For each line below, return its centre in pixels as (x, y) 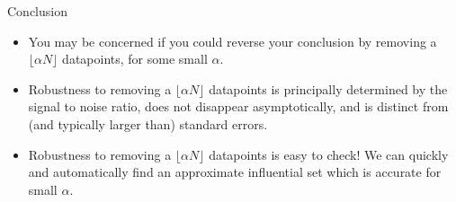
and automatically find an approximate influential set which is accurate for (235, 172)
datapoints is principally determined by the (328, 88)
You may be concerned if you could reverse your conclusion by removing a (232, 41)
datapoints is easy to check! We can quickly (329, 154)
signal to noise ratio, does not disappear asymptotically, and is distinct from (238, 106)
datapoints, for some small (135, 59)
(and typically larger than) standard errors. (148, 123)
